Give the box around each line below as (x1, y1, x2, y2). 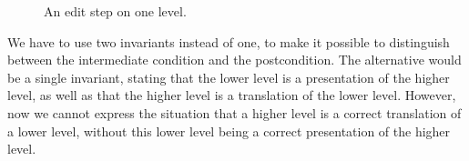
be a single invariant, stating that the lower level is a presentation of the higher (7, 67, 450, 86)
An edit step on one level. (44, 2, 187, 20)
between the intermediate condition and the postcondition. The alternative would (7, 50, 462, 69)
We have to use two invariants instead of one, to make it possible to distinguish (7, 32, 450, 51)
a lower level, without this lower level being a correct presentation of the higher (7, 121, 451, 140)
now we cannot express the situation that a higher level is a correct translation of (7, 103, 462, 122)
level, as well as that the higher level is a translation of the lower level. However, (7, 86, 456, 105)
